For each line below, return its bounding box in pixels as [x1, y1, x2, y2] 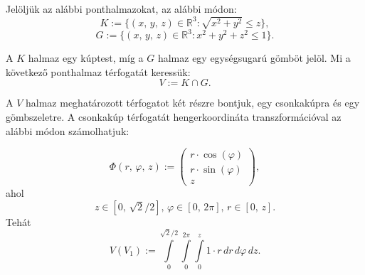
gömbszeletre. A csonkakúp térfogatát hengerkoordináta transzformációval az [6, 109, 342, 124]
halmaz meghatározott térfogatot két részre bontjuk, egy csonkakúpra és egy [26, 95, 360, 110]
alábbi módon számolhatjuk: [6, 123, 129, 138]
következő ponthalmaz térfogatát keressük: [6, 64, 191, 79]
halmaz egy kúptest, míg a [28, 50, 144, 65]
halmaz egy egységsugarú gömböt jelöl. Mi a [157, 50, 351, 65]
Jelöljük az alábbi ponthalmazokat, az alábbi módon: [6, 1, 237, 16]
